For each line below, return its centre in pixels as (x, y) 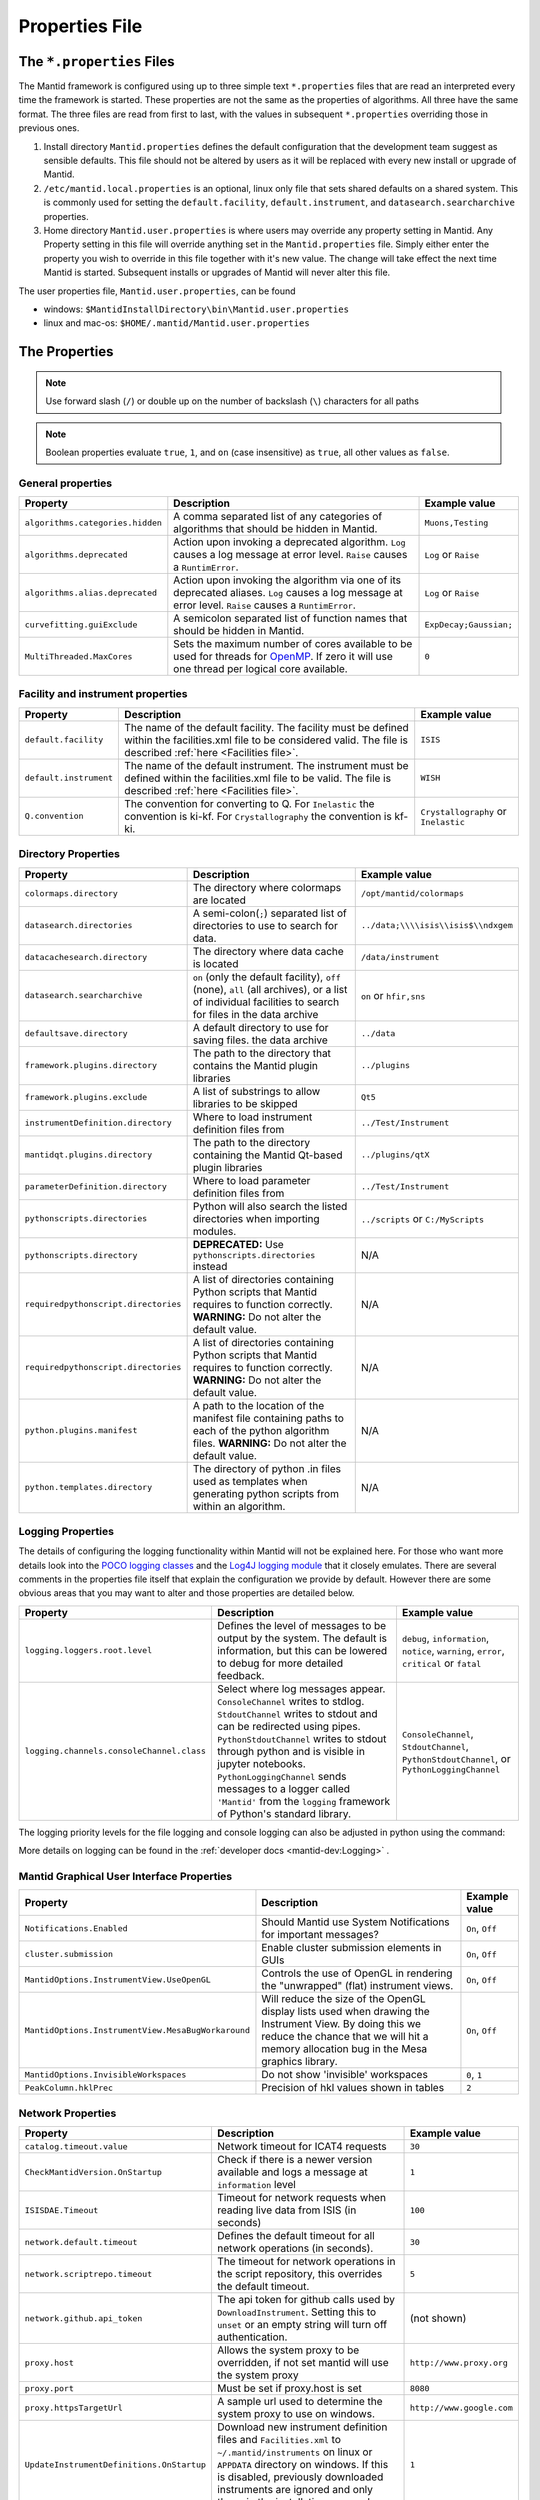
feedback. (240, 1675)
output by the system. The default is (302, 1638)
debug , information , (445, 1638)
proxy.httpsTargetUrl (74, 2407)
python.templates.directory (88, 1487)
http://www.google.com (461, 2407)
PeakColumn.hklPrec (69, 2087)
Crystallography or (463, 812)
